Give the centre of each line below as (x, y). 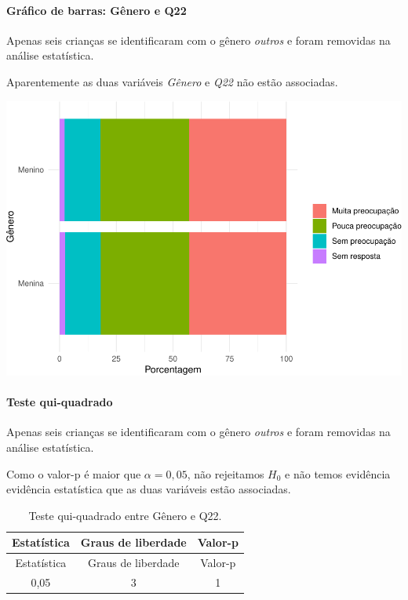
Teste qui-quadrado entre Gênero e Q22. (125, 515)
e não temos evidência (338, 473)
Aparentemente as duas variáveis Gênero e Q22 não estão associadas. (172, 81)
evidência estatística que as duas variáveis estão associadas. (149, 489)
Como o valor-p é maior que (74, 473)
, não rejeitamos (226, 473)
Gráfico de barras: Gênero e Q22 (97, 10)
